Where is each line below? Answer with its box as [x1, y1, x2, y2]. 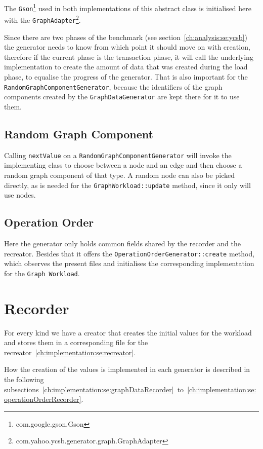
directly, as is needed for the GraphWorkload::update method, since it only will [4, 179, 251, 190]
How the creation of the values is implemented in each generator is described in [4, 364, 250, 375]
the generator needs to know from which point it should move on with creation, [4, 42, 250, 52]
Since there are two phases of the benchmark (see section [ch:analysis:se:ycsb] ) [4, 31, 247, 42]
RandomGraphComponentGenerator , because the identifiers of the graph [4, 81, 223, 92]
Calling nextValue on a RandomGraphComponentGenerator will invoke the [4, 149, 232, 160]
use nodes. [4, 190, 36, 200]
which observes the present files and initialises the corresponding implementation [4, 258, 254, 269]
